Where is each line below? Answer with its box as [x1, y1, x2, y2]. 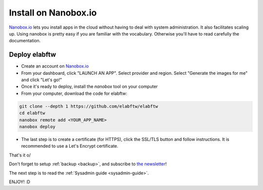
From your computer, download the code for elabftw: [21, 90, 128, 96]
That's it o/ [9, 152, 31, 158]
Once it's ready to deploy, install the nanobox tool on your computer [21, 84, 158, 89]
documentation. [9, 38, 41, 44]
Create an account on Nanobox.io [21, 63, 89, 69]
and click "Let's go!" [21, 77, 62, 83]
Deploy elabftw [9, 51, 56, 59]
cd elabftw [19, 110, 45, 116]
